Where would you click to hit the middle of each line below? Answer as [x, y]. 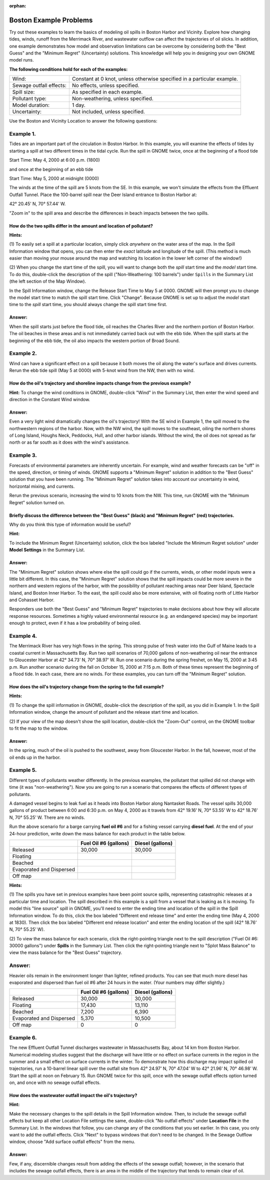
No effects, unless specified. [105, 86]
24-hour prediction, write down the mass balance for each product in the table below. [97, 833]
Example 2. [23, 354]
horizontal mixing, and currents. [42, 486]
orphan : [18, 6]
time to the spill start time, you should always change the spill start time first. [88, 305]
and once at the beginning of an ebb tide [51, 169]
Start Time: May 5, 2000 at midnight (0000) [54, 178]
